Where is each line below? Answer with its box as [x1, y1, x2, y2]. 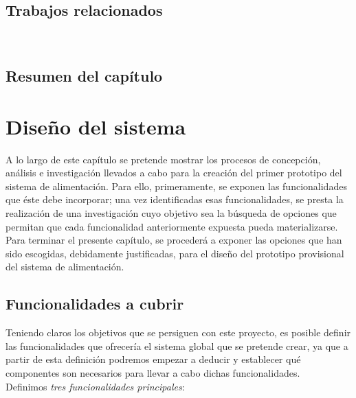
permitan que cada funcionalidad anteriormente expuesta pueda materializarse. [5, 219, 338, 233]
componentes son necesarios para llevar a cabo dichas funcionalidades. [5, 366, 300, 380]
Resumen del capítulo [5, 65, 163, 86]
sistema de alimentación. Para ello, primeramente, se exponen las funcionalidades [5, 178, 347, 193]
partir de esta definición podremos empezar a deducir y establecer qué [5, 352, 301, 366]
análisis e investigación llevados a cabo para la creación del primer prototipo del [5, 165, 342, 180]
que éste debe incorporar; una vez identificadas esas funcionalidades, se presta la [5, 192, 344, 207]
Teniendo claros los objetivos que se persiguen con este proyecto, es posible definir [5, 325, 351, 340]
